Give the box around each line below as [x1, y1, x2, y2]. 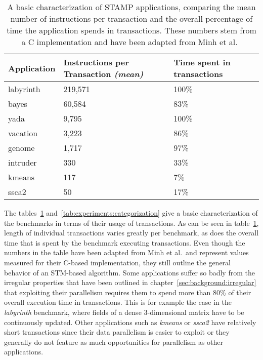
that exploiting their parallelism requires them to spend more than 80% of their [4, 287, 251, 297]
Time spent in [173, 56, 231, 68]
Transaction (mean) [63, 68, 144, 79]
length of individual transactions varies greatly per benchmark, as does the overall [4, 227, 259, 238]
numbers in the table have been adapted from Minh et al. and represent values [4, 247, 249, 258]
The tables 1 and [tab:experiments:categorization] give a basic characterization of [4, 208, 258, 218]
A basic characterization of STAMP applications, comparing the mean [7, 1, 256, 13]
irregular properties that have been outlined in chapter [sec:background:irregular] [4, 277, 256, 288]
